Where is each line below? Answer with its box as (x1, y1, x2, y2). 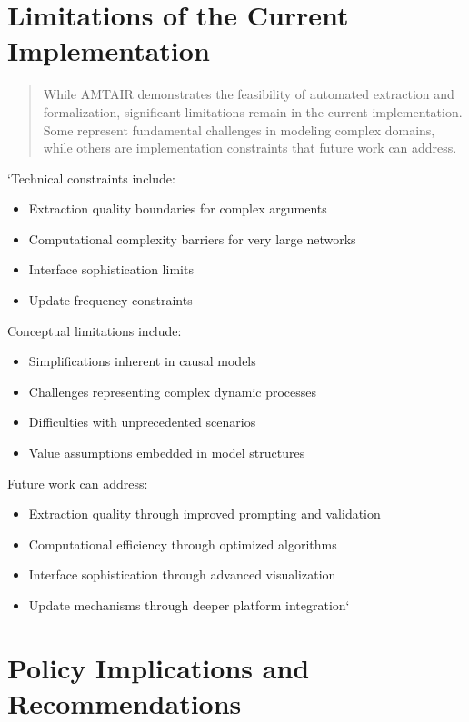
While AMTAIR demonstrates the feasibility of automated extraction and (43, 84, 454, 104)
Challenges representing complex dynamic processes (28, 381, 317, 401)
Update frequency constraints (28, 291, 193, 310)
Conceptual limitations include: (7, 321, 182, 340)
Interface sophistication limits (28, 260, 194, 279)
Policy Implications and (7, 648, 310, 686)
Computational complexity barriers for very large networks (28, 229, 356, 248)
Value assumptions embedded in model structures (28, 443, 305, 462)
